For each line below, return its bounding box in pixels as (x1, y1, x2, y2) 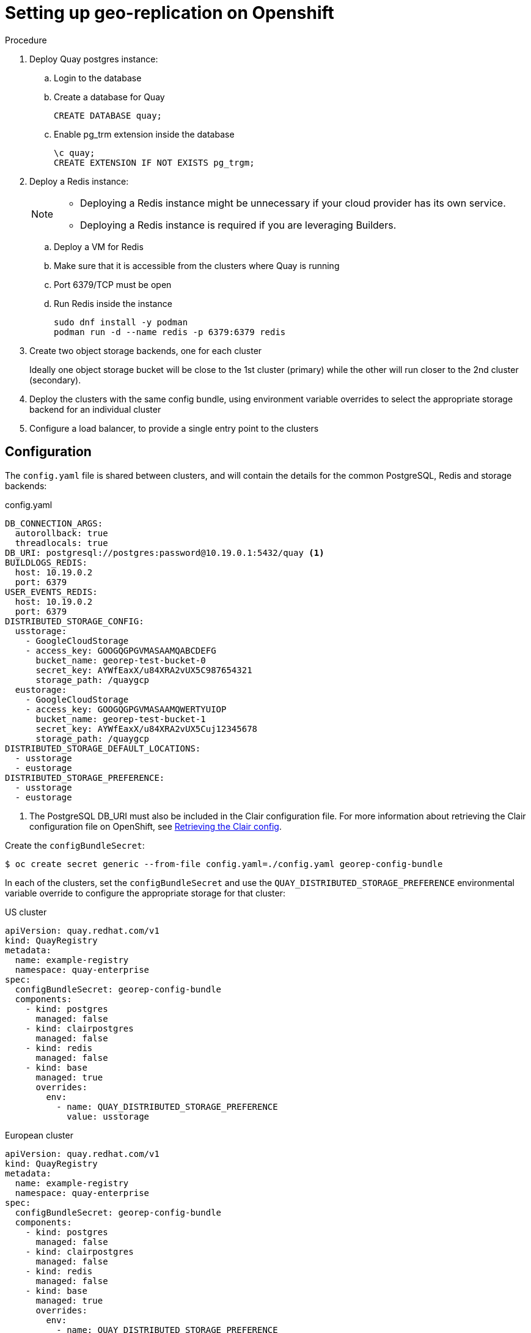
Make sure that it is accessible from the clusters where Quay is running (54, 260, 340, 271)
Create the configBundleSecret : (5, 840, 145, 851)
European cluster (5, 1129, 73, 1140)
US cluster (5, 906, 47, 917)
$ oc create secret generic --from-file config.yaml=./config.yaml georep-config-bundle (5, 859, 443, 869)
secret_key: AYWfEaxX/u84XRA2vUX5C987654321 (35, 665, 252, 675)
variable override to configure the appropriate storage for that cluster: (5, 887, 286, 898)
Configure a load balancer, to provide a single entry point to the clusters (29, 423, 319, 434)
